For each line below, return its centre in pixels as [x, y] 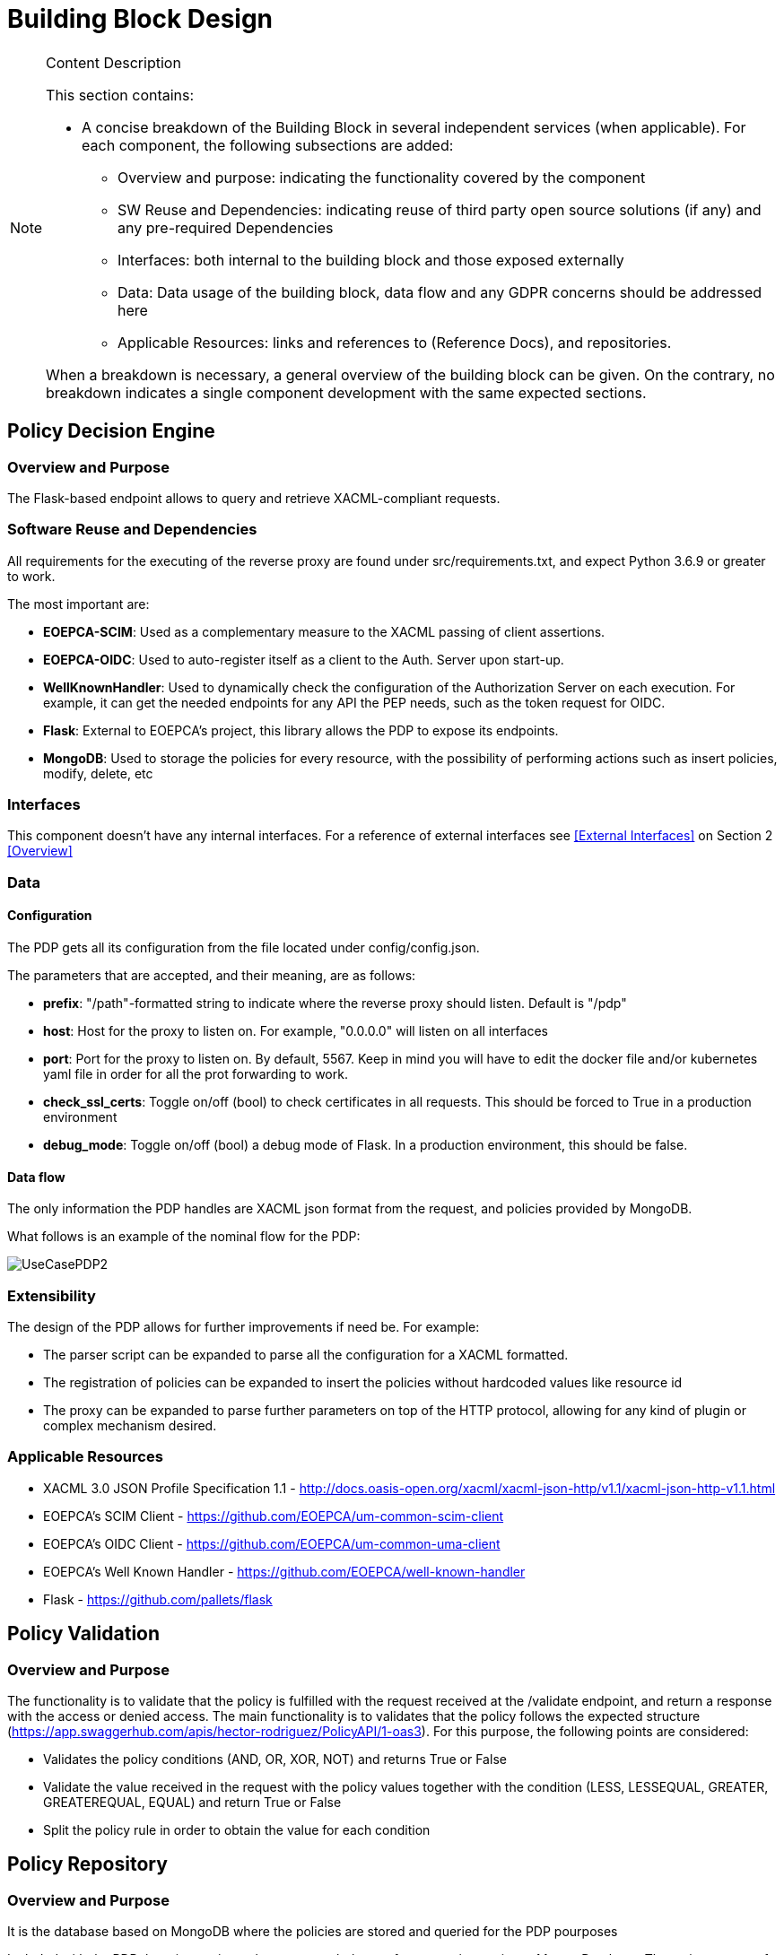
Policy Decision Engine [111, 431]
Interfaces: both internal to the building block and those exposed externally [371, 260]
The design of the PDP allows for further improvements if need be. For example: [244, 1327]
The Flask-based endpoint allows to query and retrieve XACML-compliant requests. [254, 498]
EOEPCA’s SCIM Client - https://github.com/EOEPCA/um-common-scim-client [274, 1516]
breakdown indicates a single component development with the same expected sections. [346, 392]
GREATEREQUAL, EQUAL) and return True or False [192, 1802]
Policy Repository [87, 1864]
